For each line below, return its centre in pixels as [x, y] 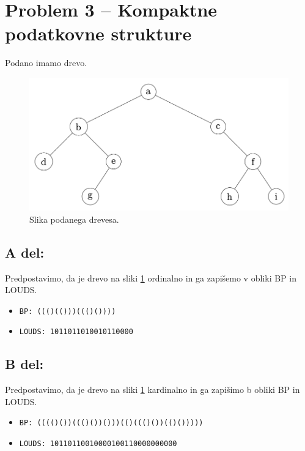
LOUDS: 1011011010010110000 [76, 332]
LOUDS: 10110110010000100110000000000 [98, 444]
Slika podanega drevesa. [74, 219]
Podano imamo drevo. [46, 63]
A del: [25, 252]
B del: [24, 364]
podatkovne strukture [98, 33]
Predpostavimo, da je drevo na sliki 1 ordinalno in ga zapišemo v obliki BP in [151, 278]
